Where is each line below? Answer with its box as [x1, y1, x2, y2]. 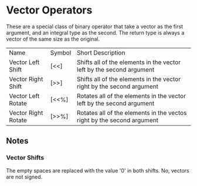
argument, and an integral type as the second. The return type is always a [6, 29, 185, 36]
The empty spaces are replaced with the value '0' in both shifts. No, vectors [6, 167, 189, 174]
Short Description [77, 48, 125, 56]
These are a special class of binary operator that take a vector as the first [6, 23, 184, 30]
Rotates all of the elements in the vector [77, 92, 186, 100]
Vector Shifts [6, 154, 45, 162]
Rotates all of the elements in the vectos [77, 109, 187, 117]
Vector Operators [6, 4, 93, 17]
